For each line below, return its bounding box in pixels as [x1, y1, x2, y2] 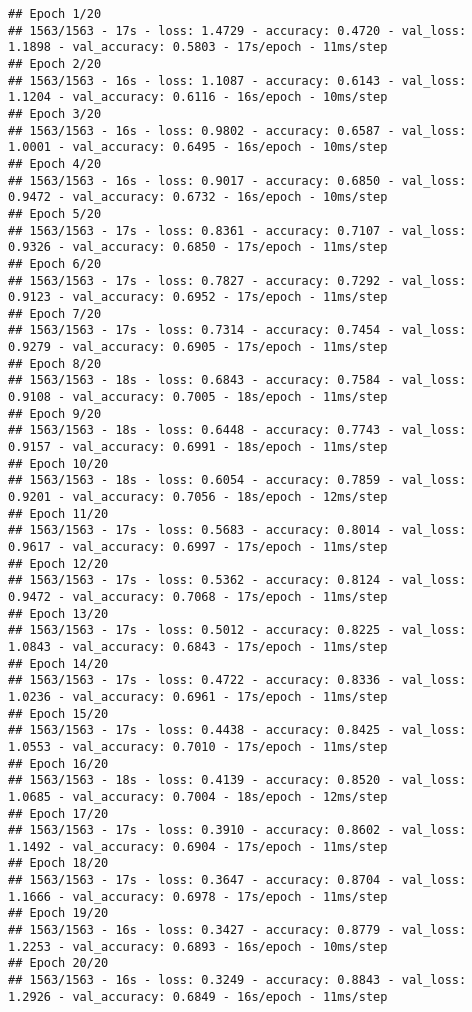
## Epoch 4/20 [8, 156, 102, 171]
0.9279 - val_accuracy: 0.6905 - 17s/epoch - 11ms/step [8, 340, 388, 355]
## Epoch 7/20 [8, 306, 102, 321]
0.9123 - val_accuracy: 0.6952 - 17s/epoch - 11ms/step [8, 290, 388, 305]
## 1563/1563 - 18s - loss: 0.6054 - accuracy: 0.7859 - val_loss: [8, 473, 467, 488]
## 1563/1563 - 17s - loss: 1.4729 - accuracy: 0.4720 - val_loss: [8, 23, 467, 38]
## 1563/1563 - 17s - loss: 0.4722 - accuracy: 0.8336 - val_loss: [8, 673, 467, 688]
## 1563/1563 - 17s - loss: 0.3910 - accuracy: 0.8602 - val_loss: [8, 823, 467, 838]
